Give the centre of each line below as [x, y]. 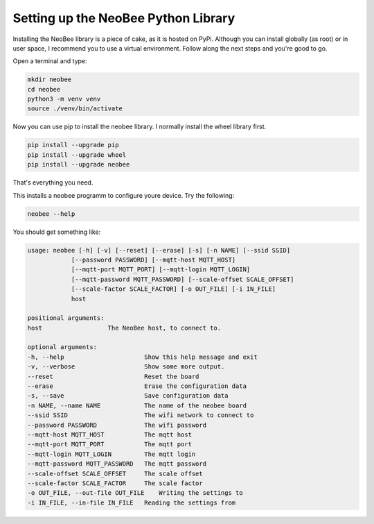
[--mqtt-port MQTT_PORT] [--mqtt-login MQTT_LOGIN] [161, 270]
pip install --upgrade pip [73, 145]
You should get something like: [57, 232]
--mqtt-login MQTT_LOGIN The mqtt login [112, 454]
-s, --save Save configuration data [128, 396]
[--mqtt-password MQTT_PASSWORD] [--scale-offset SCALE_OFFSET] [182, 279]
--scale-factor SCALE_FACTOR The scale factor [115, 483]
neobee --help [51, 214]
